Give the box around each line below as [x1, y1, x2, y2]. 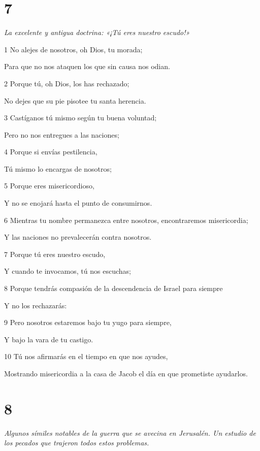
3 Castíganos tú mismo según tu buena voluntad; [4, 112, 157, 123]
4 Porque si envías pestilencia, [4, 146, 97, 157]
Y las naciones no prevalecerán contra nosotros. [4, 232, 152, 242]
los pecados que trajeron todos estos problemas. [4, 437, 149, 448]
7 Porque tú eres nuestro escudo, [4, 248, 106, 259]
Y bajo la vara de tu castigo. [4, 334, 93, 344]
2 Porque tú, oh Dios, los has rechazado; [4, 78, 129, 88]
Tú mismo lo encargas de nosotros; [4, 163, 112, 174]
